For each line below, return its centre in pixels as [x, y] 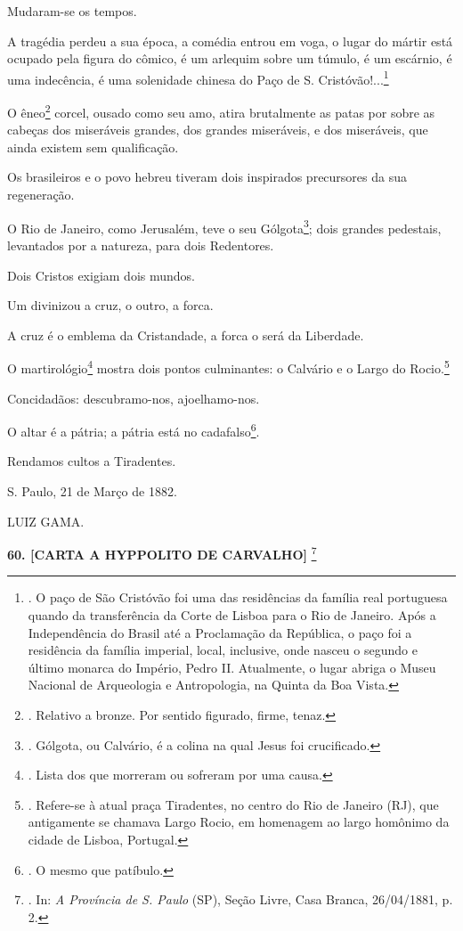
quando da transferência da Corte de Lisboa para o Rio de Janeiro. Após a [232, 615]
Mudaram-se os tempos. [72, 11]
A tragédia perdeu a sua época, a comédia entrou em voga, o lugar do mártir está [230, 41]
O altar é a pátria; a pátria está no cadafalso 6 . [134, 430]
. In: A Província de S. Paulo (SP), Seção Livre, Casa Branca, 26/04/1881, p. [240, 899]
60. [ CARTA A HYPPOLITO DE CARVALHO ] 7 [162, 553]
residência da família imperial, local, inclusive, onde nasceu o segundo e [223, 650]
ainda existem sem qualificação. [93, 147]
